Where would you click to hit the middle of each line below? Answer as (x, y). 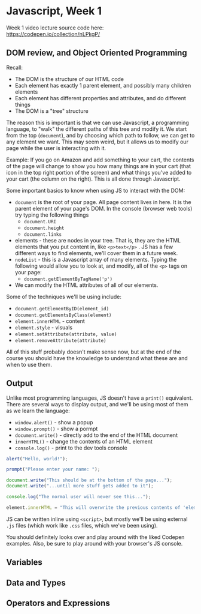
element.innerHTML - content (50, 321)
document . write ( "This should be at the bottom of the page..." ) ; (89, 480)
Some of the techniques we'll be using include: (64, 296)
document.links (42, 234)
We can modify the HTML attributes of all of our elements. (86, 285)
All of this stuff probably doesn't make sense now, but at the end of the (94, 352)
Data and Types (36, 582)
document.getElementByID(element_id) (62, 309)
